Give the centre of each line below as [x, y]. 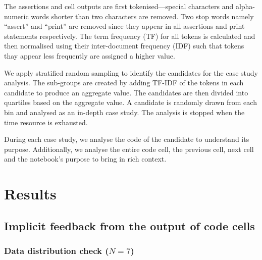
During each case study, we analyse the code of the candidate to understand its [127, 139]
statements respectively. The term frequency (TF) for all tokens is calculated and [130, 36]
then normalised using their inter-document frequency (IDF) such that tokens [124, 46]
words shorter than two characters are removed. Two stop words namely [142, 16]
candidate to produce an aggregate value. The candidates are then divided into [126, 92]
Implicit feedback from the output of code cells [129, 225]
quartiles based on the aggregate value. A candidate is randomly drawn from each [130, 102]
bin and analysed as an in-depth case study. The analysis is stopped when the [124, 112]
